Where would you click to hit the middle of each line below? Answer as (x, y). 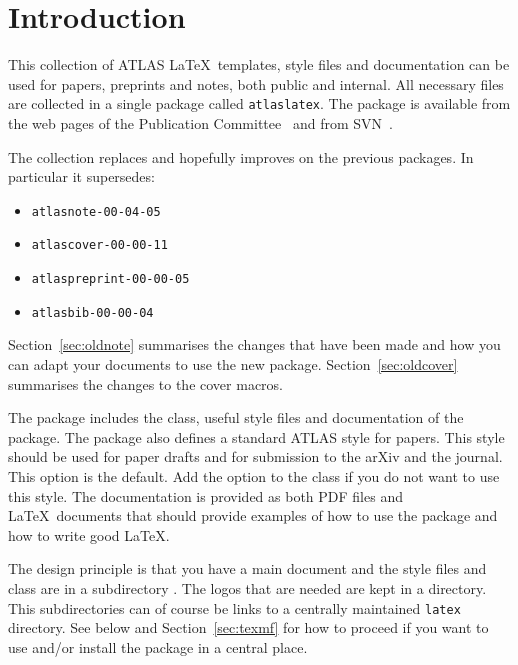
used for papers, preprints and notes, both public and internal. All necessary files (256, 83)
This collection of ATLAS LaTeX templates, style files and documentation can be (259, 64)
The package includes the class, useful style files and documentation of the (236, 417)
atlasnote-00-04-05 (96, 211)
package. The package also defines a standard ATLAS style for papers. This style (256, 436)
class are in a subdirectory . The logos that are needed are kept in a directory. (247, 587)
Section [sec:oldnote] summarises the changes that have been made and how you (254, 344)
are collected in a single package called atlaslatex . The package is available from (259, 103)
